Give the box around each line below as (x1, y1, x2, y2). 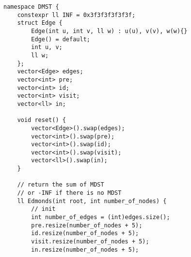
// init (31, 206, 56, 213)
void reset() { (17, 117, 66, 124)
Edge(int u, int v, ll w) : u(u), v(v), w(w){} (31, 27, 188, 34)
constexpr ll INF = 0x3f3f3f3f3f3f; (17, 11, 136, 18)
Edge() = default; (31, 35, 90, 43)
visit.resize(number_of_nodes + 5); (31, 238, 149, 245)
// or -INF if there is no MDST (17, 189, 122, 197)
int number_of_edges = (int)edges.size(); (31, 214, 170, 221)
